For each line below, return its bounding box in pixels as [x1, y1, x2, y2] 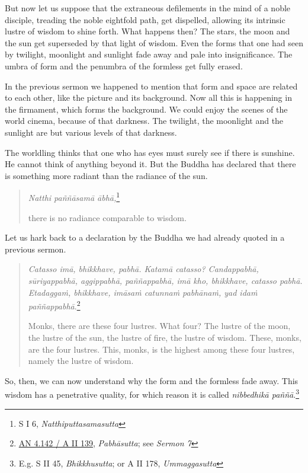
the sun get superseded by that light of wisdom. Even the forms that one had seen [5, 36, 303, 49]
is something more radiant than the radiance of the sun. [5, 169, 208, 181]
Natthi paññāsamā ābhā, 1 [28, 190, 120, 203]
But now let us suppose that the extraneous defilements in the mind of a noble [5, 2, 291, 14]
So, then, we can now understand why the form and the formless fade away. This [5, 374, 299, 386]
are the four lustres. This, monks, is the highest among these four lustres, [28, 343, 295, 355]
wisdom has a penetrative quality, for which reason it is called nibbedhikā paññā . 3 [5, 386, 299, 400]
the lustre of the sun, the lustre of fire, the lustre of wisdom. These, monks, [28, 331, 301, 343]
